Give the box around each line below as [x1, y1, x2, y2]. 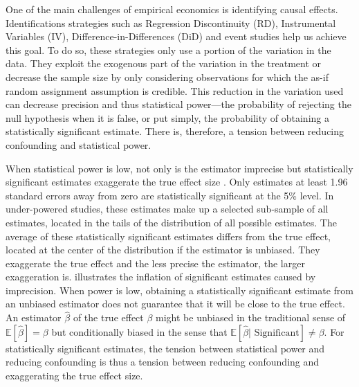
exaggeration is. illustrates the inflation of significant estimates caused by [6, 269, 316, 284]
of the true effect [73, 310, 144, 325]
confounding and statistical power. [6, 137, 151, 152]
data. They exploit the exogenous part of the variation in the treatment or [6, 56, 322, 71]
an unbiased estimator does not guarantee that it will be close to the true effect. [6, 296, 345, 311]
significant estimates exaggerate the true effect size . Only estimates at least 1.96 [6, 174, 348, 189]
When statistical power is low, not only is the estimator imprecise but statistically [6, 161, 353, 175]
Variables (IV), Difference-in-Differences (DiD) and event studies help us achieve [6, 29, 347, 44]
